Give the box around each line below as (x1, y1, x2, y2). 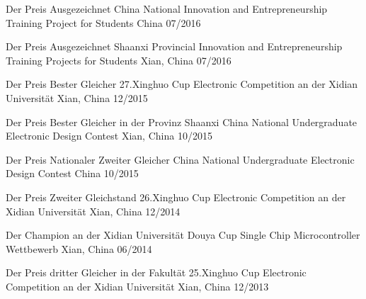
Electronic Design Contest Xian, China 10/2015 (6, 128, 212, 143)
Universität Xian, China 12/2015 (6, 90, 148, 105)
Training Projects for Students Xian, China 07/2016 (6, 52, 231, 67)
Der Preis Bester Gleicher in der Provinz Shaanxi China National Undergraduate (6, 114, 358, 129)
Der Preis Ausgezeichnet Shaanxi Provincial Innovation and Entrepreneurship (6, 39, 343, 54)
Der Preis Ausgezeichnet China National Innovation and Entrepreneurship (6, 1, 328, 16)
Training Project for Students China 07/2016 (6, 15, 201, 30)
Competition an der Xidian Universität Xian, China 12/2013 (6, 278, 269, 293)
